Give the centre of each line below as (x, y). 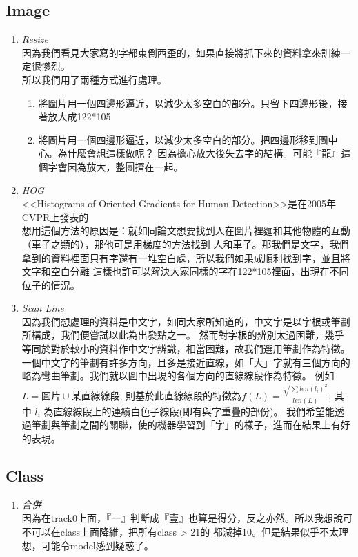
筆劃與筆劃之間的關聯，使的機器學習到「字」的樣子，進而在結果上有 (186, 425)
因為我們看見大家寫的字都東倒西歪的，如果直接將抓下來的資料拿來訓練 (181, 52)
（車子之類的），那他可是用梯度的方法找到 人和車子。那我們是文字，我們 (185, 244)
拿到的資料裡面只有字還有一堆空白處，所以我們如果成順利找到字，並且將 (186, 257)
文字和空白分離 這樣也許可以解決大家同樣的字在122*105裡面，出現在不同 (185, 271)
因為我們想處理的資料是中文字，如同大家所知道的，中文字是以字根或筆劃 (186, 321)
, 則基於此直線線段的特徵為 (181, 395)
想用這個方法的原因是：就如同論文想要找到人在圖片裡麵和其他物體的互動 (186, 230)
